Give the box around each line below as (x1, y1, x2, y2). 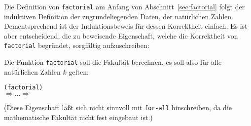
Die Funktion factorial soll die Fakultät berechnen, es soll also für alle (4, 57, 222, 67)
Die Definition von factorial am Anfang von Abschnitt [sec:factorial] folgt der (4, 1, 245, 11)
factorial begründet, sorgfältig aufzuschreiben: (4, 40, 149, 50)
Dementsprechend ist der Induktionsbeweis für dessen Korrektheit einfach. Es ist (4, 21, 248, 31)
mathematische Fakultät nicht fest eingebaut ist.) (4, 112, 153, 122)
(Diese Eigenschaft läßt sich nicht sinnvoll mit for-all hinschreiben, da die (4, 102, 232, 112)
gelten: (69, 66, 89, 77)
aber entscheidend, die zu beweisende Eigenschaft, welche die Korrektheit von (4, 30, 238, 41)
